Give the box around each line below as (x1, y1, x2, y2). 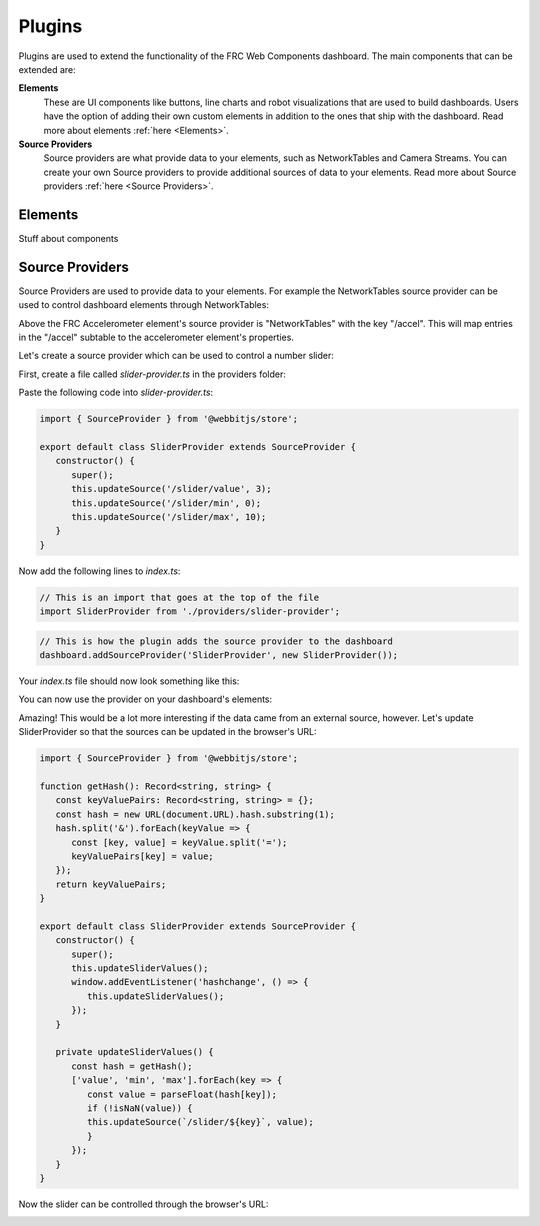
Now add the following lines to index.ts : (18, 565, 181, 577)
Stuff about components (18, 232, 119, 244)
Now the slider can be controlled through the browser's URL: (18, 1198, 269, 1210)
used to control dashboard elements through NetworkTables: (18, 299, 270, 311)
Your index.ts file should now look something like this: (18, 675, 240, 687)
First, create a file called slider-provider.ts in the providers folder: (18, 368, 287, 380)
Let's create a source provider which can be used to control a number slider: (18, 350, 334, 362)
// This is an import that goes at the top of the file (39, 591, 320, 603)
